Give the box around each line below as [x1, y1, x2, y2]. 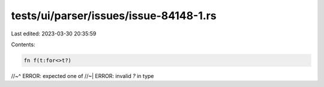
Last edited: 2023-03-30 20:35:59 [11, 30, 97, 37]
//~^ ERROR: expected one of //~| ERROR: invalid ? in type [11, 72, 154, 79]
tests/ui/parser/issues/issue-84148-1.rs [11, 9, 217, 22]
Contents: [11, 41, 35, 48]
